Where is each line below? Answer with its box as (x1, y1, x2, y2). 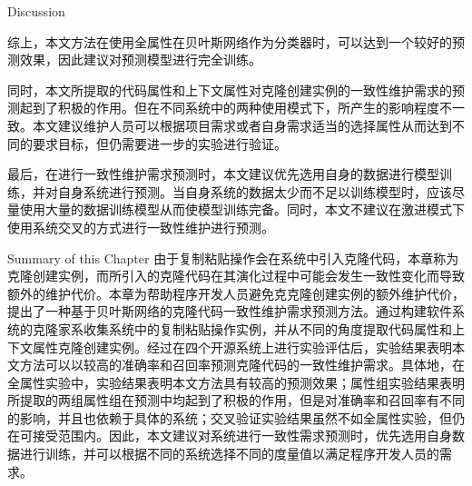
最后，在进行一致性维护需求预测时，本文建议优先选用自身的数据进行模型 (7, 164, 439, 183)
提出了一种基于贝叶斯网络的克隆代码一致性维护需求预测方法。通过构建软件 (7, 302, 452, 321)
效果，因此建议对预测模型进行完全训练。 (19, 50, 261, 69)
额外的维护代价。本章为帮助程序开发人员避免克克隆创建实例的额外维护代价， (7, 283, 465, 303)
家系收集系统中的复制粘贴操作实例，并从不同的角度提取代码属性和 (57, 319, 452, 338)
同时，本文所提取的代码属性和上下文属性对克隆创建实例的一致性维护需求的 (7, 80, 452, 99)
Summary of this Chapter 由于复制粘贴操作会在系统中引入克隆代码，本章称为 (7, 248, 459, 267)
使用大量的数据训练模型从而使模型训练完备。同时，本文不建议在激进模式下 (19, 200, 465, 219)
